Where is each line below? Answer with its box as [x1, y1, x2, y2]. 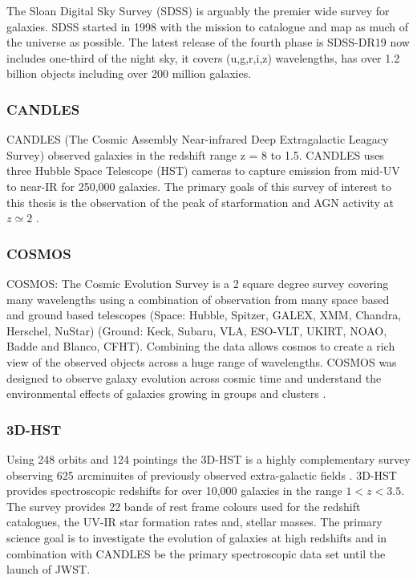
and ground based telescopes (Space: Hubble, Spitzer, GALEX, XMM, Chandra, [6, 306, 402, 323]
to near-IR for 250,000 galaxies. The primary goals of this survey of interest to [6, 177, 391, 194]
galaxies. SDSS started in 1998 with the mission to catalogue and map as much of [6, 18, 409, 34]
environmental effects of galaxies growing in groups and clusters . [6, 385, 326, 402]
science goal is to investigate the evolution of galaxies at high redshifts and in [6, 529, 387, 546]
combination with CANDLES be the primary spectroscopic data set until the [6, 545, 386, 562]
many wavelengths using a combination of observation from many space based [6, 290, 390, 307]
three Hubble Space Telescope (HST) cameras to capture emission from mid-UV [6, 162, 400, 179]
